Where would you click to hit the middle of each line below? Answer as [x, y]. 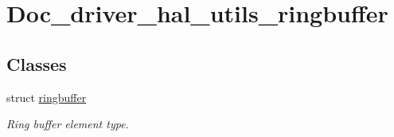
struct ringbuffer [47, 97]
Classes [37, 63]
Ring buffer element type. [68, 124]
